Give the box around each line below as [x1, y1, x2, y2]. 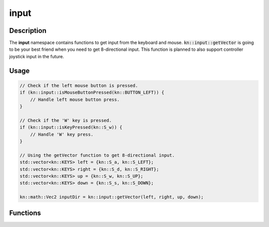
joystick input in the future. [9, 53, 64, 59]
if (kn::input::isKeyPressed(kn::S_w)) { [19, 124, 123, 130]
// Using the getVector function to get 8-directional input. [19, 152, 175, 158]
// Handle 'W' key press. [30, 131, 94, 137]
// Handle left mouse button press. [30, 97, 120, 102]
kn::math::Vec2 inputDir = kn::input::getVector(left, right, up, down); [19, 194, 204, 200]
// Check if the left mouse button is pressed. [19, 83, 138, 88]
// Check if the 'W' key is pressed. [19, 117, 112, 123]
